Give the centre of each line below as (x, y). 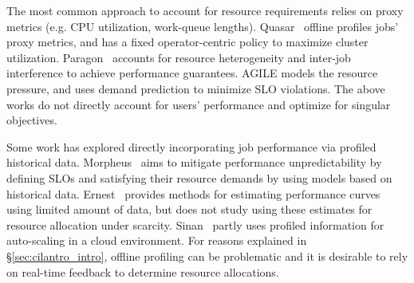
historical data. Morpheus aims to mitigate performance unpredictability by (194, 162)
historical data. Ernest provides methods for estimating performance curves (193, 193)
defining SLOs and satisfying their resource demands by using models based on (199, 177)
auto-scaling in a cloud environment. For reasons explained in (157, 240)
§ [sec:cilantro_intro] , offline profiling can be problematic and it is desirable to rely (207, 255)
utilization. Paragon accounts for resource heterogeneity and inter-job (179, 57)
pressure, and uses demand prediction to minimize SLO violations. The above (196, 88)
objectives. (32, 120)
